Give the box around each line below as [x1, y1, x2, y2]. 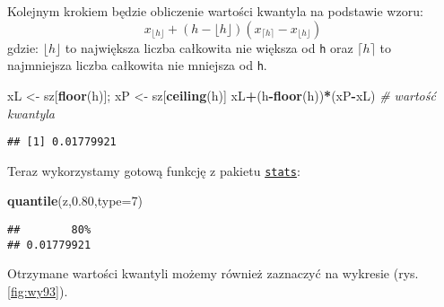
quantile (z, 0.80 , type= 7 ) [7, 191, 143, 210]
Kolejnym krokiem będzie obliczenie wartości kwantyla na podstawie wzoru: [7, 2, 423, 20]
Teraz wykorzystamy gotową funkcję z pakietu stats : [7, 161, 300, 180]
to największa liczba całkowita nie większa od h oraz [65, 38, 353, 57]
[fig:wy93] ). [7, 281, 68, 300]
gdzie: [7, 38, 39, 57]
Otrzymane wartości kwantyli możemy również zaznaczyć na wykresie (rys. [7, 264, 419, 283]
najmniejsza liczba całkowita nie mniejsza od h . [7, 56, 267, 75]
